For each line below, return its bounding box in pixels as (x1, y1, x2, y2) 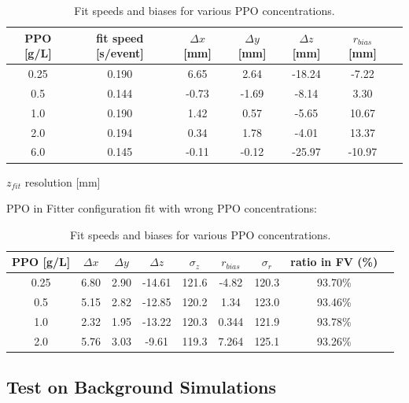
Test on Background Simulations (6, 375, 277, 399)
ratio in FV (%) (290, 253, 378, 270)
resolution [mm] (24, 173, 101, 190)
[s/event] (95, 45, 144, 61)
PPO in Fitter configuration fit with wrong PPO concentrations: (6, 200, 317, 216)
